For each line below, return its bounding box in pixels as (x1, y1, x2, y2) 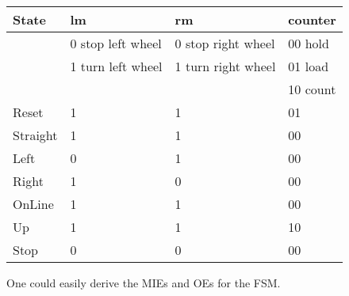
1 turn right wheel (174, 57, 276, 75)
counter (288, 10, 336, 28)
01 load (288, 57, 329, 75)
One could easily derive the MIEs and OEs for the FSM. (6, 275, 281, 290)
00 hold (288, 34, 329, 52)
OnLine (13, 195, 54, 213)
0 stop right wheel (174, 34, 275, 52)
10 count (288, 80, 336, 98)
